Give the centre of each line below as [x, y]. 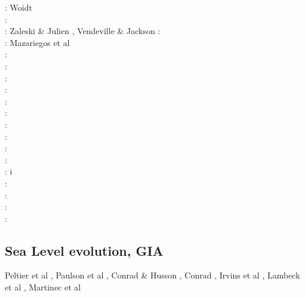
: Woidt [19, 7]
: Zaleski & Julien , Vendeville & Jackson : [83, 31]
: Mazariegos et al [37, 42]
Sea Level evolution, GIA [84, 250]
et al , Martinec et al [43, 287]
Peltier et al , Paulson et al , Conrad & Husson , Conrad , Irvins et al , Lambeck [152, 275]
